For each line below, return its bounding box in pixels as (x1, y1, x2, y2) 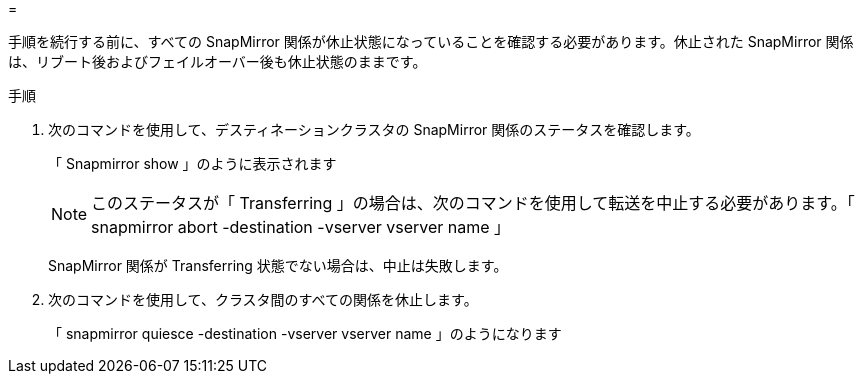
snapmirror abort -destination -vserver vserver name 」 (91, 217, 511, 237)
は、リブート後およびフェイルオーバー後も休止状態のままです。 (8, 53, 427, 70)
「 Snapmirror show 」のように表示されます (48, 155, 337, 172)
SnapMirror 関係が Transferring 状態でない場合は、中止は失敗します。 (48, 257, 508, 274)
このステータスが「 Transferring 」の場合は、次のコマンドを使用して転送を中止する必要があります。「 (91, 193, 855, 213)
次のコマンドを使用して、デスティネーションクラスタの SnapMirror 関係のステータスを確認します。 (48, 121, 700, 138)
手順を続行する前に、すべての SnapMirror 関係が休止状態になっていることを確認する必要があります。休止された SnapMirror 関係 (8, 33, 854, 50)
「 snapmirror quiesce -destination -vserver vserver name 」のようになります (48, 325, 562, 342)
